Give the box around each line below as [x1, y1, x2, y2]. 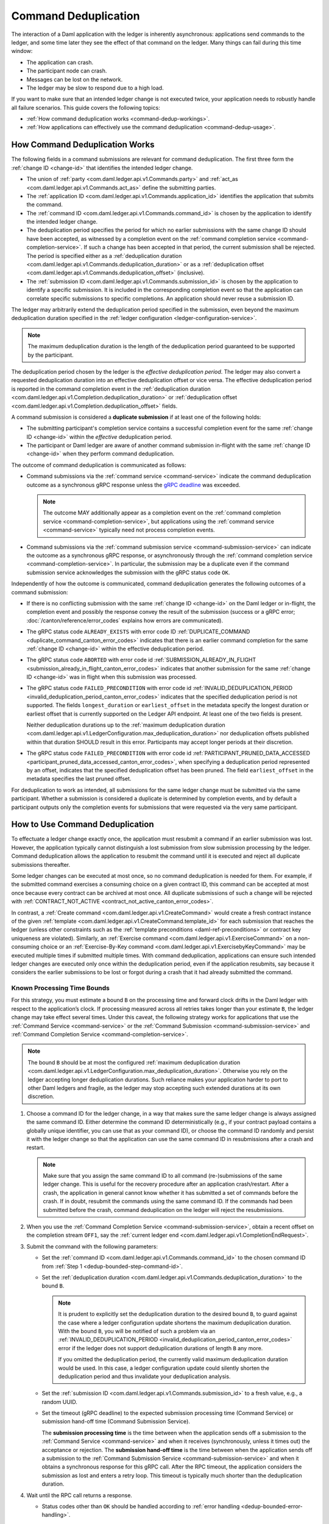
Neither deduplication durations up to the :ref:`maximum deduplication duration [26, 721, 225, 728]
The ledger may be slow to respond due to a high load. [26, 84, 164, 91]
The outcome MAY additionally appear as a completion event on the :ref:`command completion [43, 509, 281, 516]
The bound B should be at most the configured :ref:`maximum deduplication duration [27, 1058, 241, 1066]
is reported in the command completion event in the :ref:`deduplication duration [11, 385, 211, 393]
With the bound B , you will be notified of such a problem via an [58, 1327, 216, 1334]
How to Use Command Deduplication [11, 819, 154, 830]
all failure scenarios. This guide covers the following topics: [11, 104, 161, 111]
